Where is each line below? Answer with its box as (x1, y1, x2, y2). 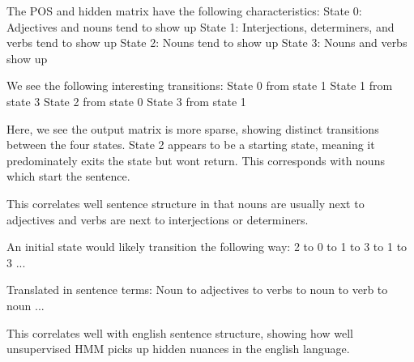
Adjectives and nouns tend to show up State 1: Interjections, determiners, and (6, 18, 395, 35)
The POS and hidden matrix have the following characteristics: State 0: (6, 2, 362, 19)
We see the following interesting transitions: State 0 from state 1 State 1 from (6, 77, 393, 94)
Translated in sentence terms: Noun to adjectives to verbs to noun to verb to (6, 281, 388, 298)
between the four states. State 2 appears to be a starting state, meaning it (6, 136, 375, 153)
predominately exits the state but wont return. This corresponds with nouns (6, 151, 385, 168)
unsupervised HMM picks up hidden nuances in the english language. (6, 340, 350, 357)
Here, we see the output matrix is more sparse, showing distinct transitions (6, 120, 379, 137)
